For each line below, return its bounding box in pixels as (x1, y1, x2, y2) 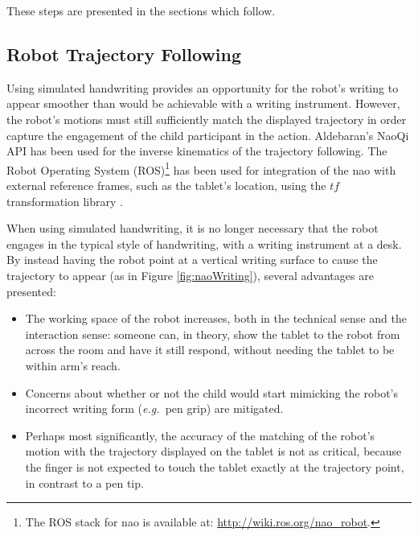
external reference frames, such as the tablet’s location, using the (6, 177, 326, 194)
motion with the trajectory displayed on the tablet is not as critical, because (25, 443, 402, 460)
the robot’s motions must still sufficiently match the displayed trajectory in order (6, 110, 407, 127)
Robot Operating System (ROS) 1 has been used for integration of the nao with (6, 159, 396, 178)
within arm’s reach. (25, 357, 121, 373)
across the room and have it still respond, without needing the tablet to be (25, 341, 395, 358)
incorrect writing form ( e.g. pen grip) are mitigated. (25, 400, 284, 417)
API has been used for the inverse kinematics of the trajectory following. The (6, 142, 387, 159)
